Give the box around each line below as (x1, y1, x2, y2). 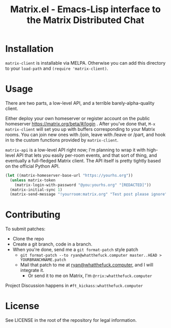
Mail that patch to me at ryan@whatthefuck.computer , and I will (20, 262, 154, 268)
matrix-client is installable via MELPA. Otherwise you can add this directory (5, 60, 166, 66)
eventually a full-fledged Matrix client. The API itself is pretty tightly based (5, 157, 161, 163)
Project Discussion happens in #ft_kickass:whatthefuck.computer (5, 283, 144, 289)
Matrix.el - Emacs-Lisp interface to (10, 4, 161, 15)
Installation (5, 43, 54, 54)
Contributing (5, 209, 61, 221)
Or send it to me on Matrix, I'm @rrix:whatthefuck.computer (27, 272, 153, 279)
